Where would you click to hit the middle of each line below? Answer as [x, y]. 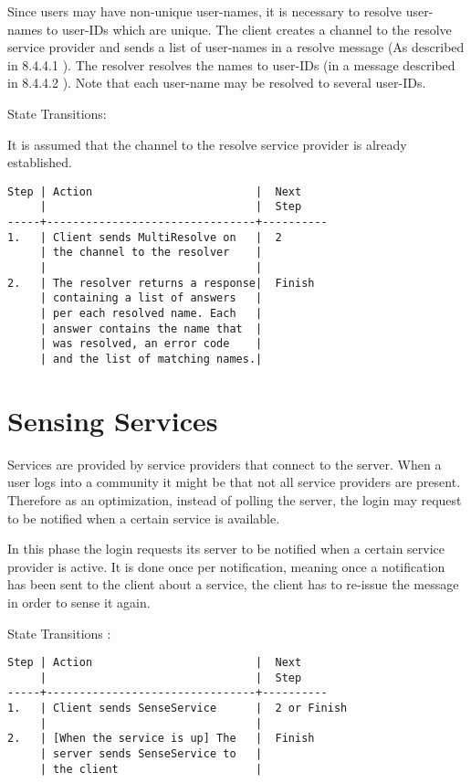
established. [40, 162]
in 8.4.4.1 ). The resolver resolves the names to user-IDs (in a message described [231, 64]
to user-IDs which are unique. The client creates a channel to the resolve [249, 29]
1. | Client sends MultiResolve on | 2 [145, 237]
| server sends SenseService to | [151, 754]
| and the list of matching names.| [151, 359]
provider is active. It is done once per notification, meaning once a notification [226, 566]
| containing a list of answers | [151, 298]
